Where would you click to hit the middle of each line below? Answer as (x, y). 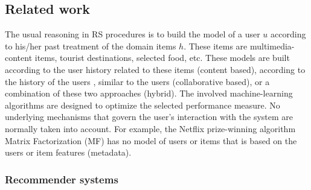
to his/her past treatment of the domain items (91, 46)
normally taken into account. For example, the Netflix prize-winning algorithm (150, 128)
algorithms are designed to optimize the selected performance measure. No (143, 105)
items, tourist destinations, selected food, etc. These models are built (162, 58)
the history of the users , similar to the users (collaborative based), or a (137, 81)
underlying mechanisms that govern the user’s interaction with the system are (149, 117)
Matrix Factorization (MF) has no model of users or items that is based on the (151, 140)
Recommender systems (62, 179)
